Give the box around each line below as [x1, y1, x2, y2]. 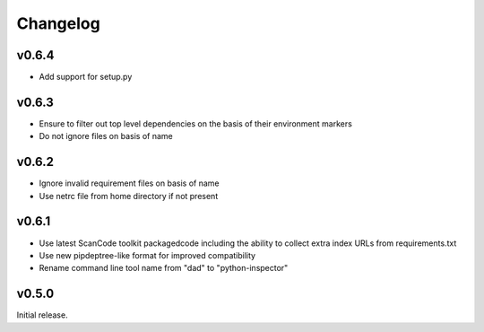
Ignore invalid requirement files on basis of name [39, 178, 220, 188]
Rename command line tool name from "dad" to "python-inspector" [39, 263, 289, 274]
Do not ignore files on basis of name [39, 131, 174, 142]
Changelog [16, 13, 100, 33]
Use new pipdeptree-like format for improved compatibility [39, 249, 255, 260]
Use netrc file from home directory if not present [39, 190, 219, 201]
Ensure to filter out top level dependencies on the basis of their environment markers [39, 118, 353, 129]
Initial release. [16, 310, 68, 320]
